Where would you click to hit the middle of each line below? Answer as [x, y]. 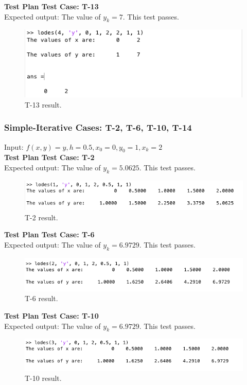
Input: [14, 146]
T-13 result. [43, 104]
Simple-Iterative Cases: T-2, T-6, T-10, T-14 [98, 127]
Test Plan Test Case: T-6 [49, 234]
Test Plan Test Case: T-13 [51, 6]
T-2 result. [41, 217]
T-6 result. [41, 298]
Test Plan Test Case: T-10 [51, 315]
